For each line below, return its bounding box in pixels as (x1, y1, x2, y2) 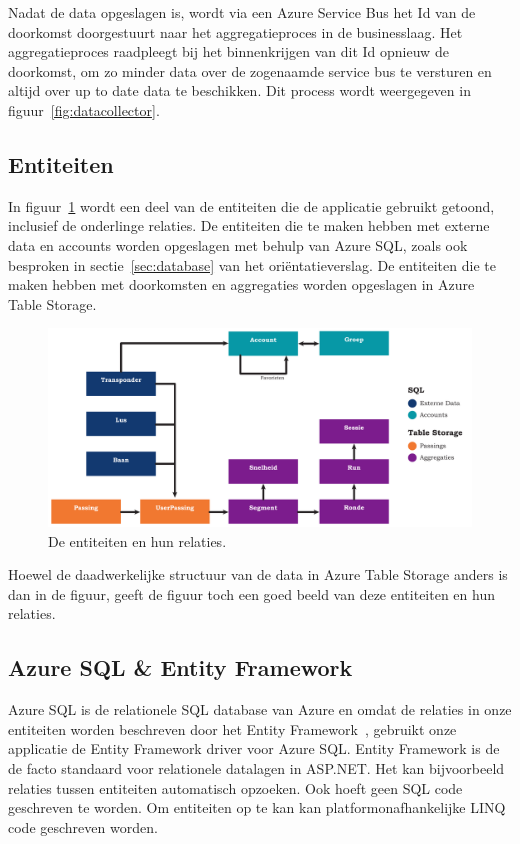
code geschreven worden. (8, 816, 158, 837)
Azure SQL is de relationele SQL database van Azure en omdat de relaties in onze (8, 699, 512, 720)
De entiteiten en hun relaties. (48, 530, 227, 551)
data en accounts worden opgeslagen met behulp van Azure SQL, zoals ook (8, 234, 468, 255)
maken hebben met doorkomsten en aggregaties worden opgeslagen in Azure (8, 274, 475, 295)
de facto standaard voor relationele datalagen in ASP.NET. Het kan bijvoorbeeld (8, 758, 505, 779)
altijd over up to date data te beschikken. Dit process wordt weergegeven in (8, 80, 471, 101)
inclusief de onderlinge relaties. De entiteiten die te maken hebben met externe (8, 215, 490, 236)
